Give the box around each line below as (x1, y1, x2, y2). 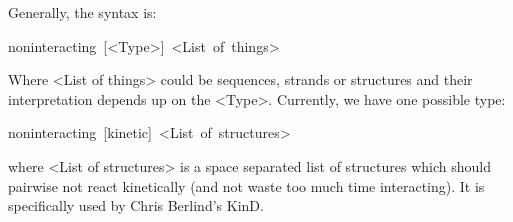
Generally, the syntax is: (8, 2, 157, 22)
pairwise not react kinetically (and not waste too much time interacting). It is (8, 175, 485, 196)
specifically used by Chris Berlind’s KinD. (8, 195, 264, 216)
